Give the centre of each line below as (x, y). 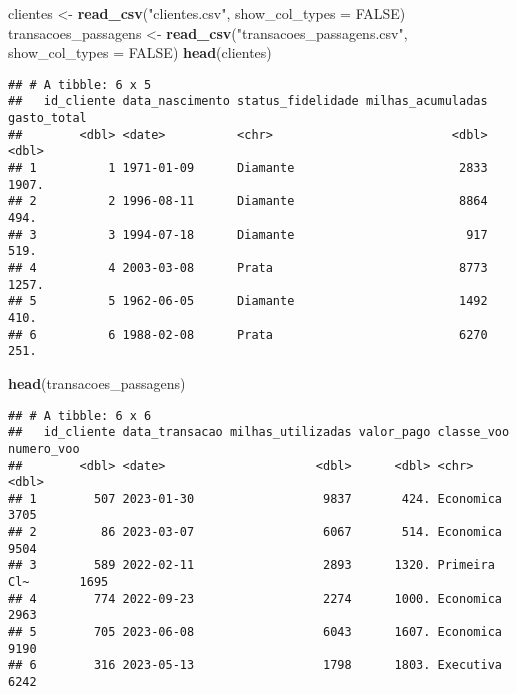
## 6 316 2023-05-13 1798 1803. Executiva (255, 665)
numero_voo (44, 448)
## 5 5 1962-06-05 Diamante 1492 (248, 301)
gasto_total (47, 118)
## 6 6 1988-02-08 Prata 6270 (248, 334)
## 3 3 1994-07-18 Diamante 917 (248, 234)
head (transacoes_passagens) (97, 382)
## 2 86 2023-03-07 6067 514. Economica (255, 532)
